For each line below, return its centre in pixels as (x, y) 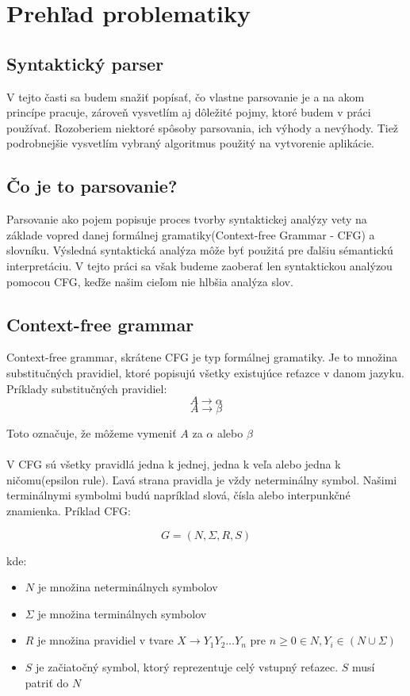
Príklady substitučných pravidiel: (87, 388)
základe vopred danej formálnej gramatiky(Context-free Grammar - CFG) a (191, 234)
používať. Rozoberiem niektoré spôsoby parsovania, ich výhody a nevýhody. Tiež (203, 127)
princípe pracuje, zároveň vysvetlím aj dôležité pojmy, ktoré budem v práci (189, 112)
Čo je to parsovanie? (92, 186)
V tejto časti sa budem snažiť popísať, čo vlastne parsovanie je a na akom (186, 96)
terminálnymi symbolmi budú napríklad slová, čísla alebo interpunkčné (178, 495)
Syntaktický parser (85, 63)
